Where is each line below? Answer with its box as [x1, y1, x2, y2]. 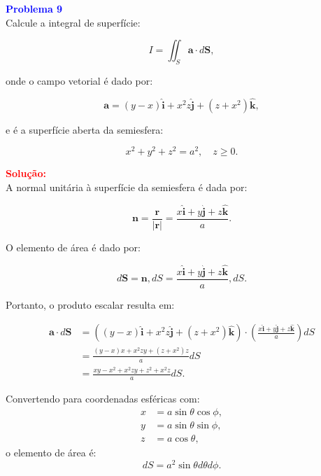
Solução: [6, 166, 46, 181]
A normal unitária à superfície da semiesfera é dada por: [6, 180, 248, 195]
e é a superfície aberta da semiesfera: [6, 122, 164, 136]
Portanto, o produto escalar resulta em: [6, 297, 175, 311]
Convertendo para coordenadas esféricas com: [6, 391, 200, 406]
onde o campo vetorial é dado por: [6, 73, 153, 87]
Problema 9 [6, 1, 63, 15]
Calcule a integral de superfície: [6, 15, 141, 29]
